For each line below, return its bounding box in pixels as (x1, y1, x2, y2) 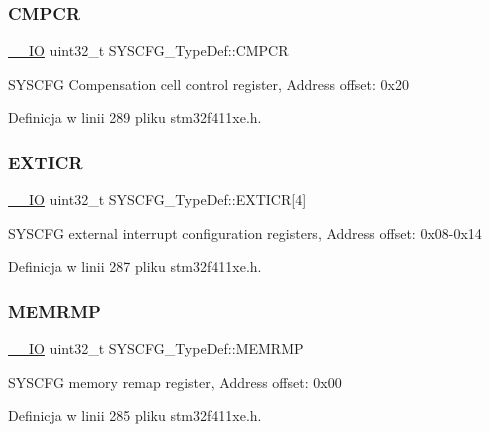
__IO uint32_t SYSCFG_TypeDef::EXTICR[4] (8, 189, 307, 210)
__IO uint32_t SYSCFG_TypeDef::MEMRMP (8, 338, 304, 359)
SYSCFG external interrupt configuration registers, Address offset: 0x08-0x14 (8, 222, 482, 243)
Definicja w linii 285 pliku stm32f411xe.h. (8, 405, 262, 426)
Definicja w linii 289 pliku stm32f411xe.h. (8, 107, 262, 128)
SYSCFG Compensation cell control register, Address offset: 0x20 (8, 73, 409, 94)
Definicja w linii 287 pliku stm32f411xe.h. (8, 256, 262, 277)
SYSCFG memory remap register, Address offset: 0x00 (8, 371, 342, 392)
